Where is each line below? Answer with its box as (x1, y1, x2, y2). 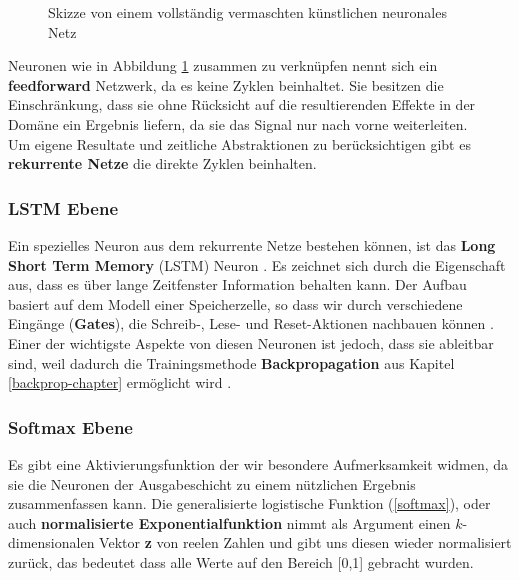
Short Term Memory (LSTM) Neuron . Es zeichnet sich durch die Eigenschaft (8, 254, 506, 275)
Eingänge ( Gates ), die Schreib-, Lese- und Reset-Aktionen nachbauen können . (8, 313, 494, 334)
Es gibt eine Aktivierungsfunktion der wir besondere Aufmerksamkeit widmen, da (8, 453, 509, 474)
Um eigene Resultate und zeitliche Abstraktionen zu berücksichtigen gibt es (8, 133, 471, 154)
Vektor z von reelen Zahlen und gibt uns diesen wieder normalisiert (99, 532, 512, 553)
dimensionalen (8, 532, 95, 553)
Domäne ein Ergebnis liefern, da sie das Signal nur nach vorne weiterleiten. (8, 113, 468, 134)
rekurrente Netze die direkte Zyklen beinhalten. (8, 153, 317, 174)
